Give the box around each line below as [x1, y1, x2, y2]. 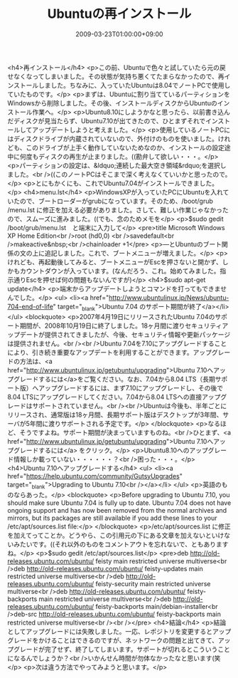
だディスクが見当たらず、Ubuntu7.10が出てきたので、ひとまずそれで [7, 116, 206, 125]
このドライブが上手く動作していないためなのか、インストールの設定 [26, 143, 225, 152]
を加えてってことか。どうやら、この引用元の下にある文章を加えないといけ [7, 531, 225, 539]
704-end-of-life [7, 302, 53, 311]
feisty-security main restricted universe [95, 579, 211, 588]
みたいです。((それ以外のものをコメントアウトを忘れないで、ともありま [13, 540, 222, 548]
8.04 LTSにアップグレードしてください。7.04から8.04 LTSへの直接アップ [7, 392, 221, 401]
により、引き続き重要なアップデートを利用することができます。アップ [7, 348, 212, 356]
